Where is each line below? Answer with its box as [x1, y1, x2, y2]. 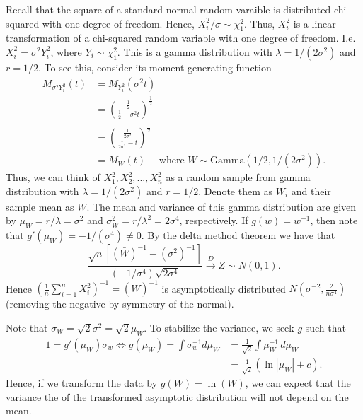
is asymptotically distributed [161, 281, 286, 296]
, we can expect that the [245, 375, 351, 390]
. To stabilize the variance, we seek [144, 320, 294, 334]
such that [305, 320, 346, 334]
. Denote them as [198, 183, 273, 198]
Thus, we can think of [6, 170, 100, 185]
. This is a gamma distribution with [117, 44, 272, 59]
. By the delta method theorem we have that [141, 228, 335, 243]
